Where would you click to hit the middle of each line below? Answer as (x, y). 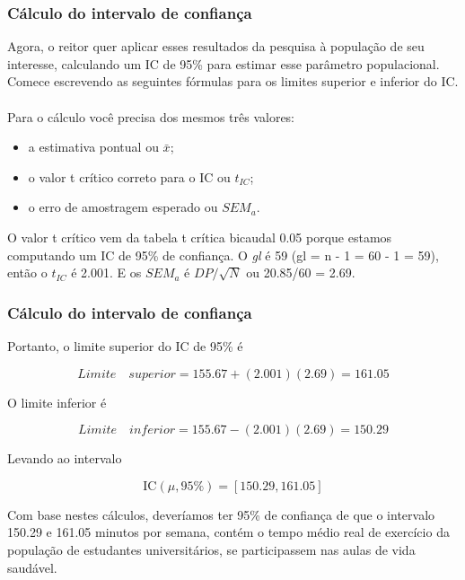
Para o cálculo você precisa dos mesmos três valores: (151, 116)
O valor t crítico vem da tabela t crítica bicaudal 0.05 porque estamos (200, 237)
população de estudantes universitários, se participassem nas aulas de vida (211, 549)
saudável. (32, 567)
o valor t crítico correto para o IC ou (129, 176)
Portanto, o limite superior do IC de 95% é (125, 345)
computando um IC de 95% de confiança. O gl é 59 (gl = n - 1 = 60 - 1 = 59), (223, 255)
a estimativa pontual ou (93, 147)
